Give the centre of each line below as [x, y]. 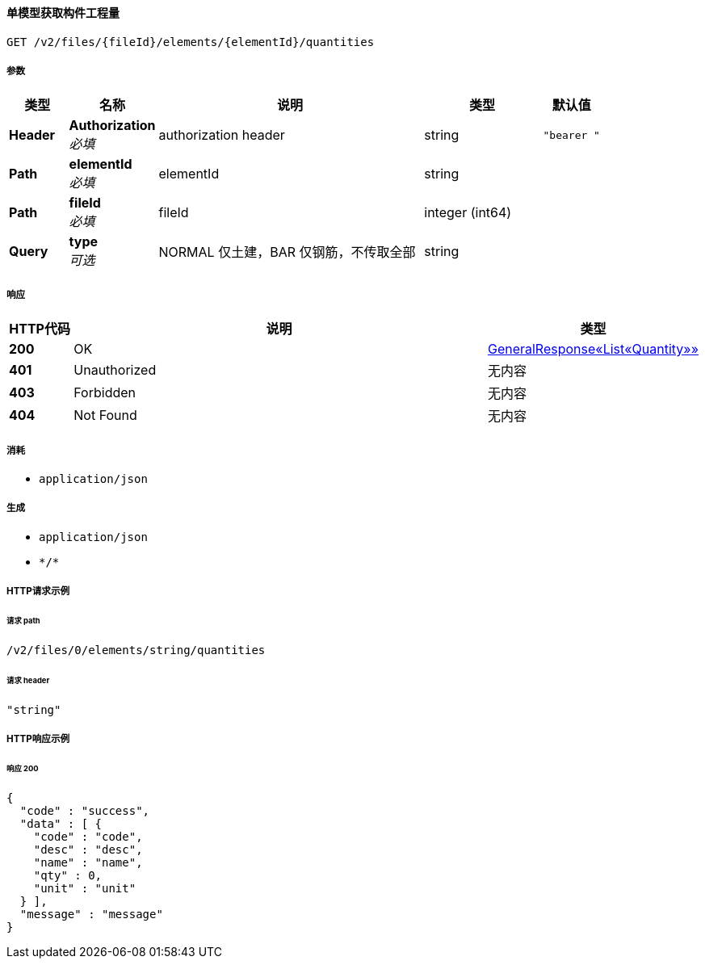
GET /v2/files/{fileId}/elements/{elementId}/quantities [191, 42]
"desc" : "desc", [88, 849]
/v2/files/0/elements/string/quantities [136, 650]
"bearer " [571, 135]
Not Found [105, 415]
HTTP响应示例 [38, 738]
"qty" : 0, [68, 875]
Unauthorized [115, 370]
